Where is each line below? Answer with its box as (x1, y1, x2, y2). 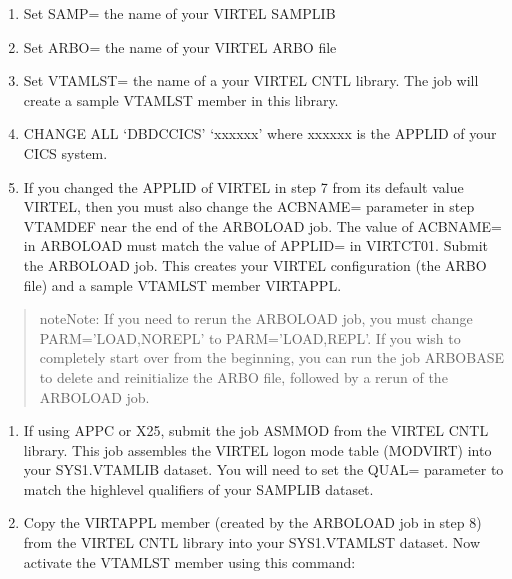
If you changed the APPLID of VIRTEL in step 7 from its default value (23, 176, 464, 197)
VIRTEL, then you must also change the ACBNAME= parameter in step (23, 196, 475, 217)
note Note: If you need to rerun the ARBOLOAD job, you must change (39, 308, 473, 329)
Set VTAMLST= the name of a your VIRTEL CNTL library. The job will (23, 70, 479, 91)
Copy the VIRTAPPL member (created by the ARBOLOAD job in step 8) (23, 512, 482, 533)
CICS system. (23, 142, 108, 163)
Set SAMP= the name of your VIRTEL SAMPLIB (23, 3, 336, 23)
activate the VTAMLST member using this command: (23, 551, 356, 572)
